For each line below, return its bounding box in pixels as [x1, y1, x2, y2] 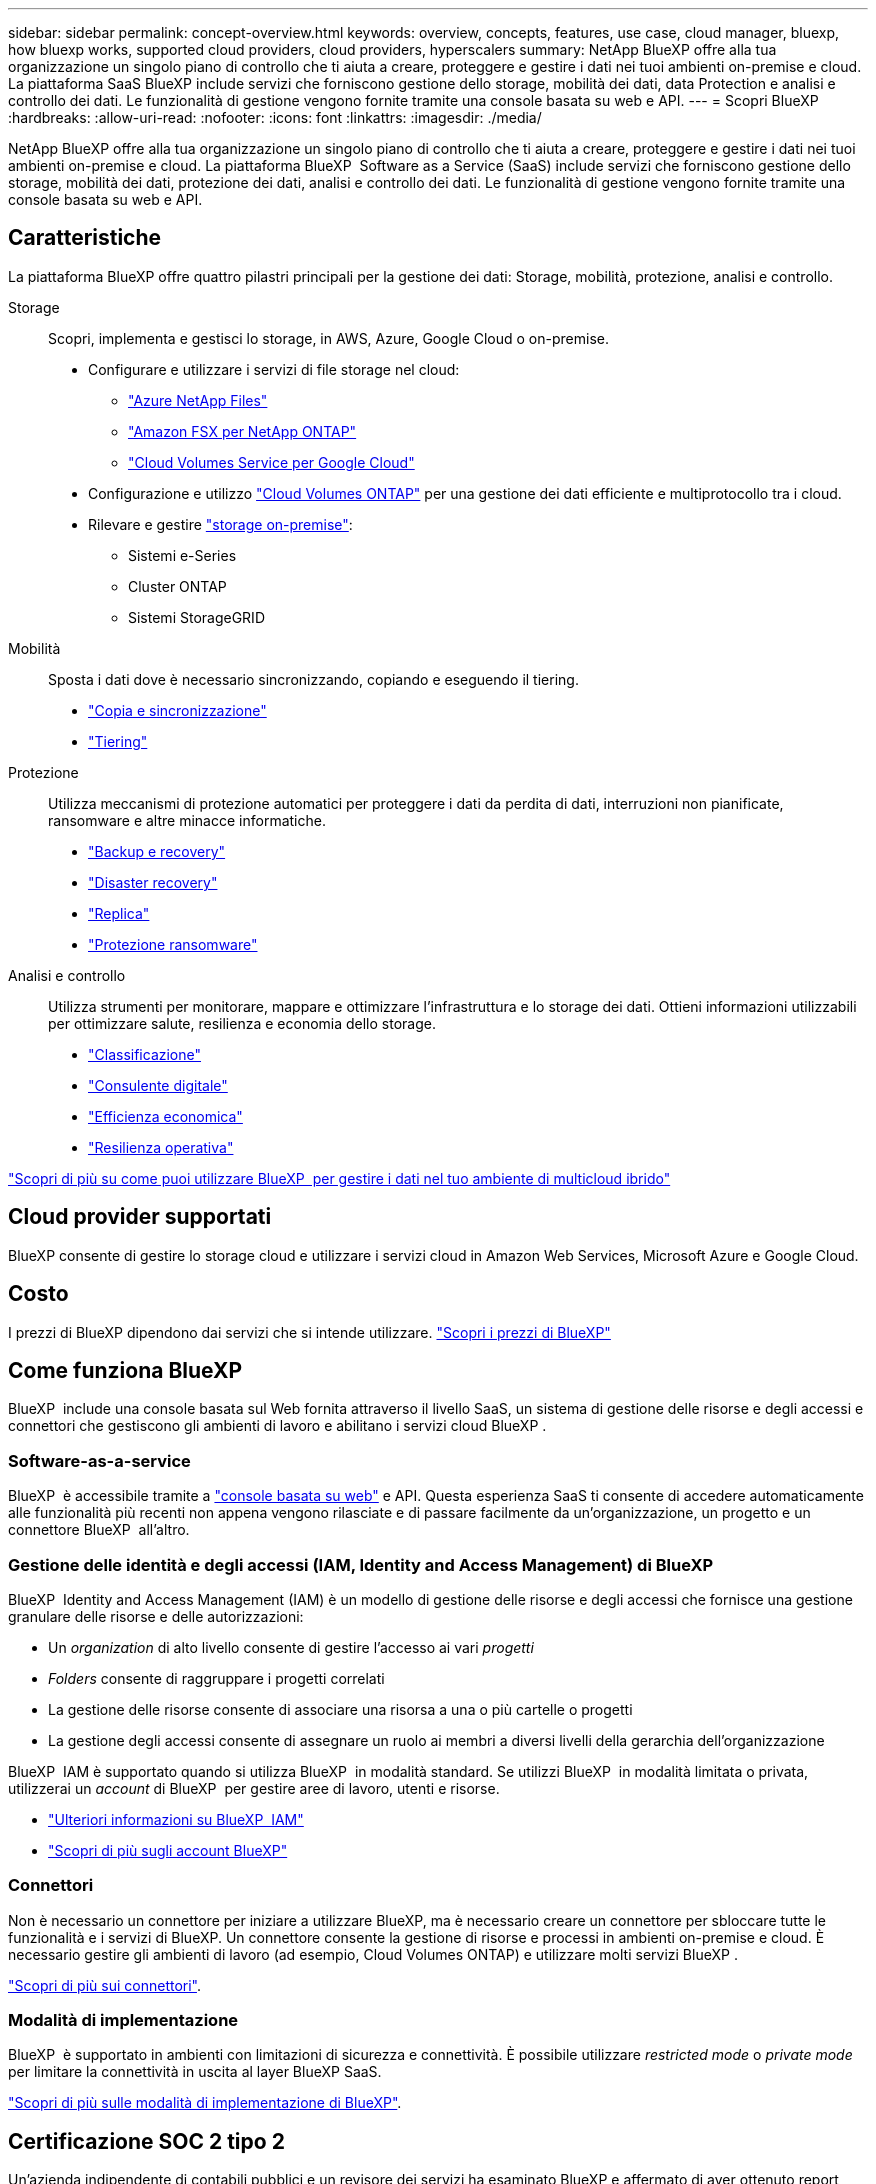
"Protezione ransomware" [88, 935, 258, 953]
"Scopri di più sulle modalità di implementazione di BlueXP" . [8, 2094, 402, 2112]
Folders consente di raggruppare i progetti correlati [48, 1669, 385, 1687]
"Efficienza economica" [88, 1107, 243, 1125]
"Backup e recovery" [88, 842, 226, 860]
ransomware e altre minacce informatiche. [48, 811, 326, 829]
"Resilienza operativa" [88, 1138, 234, 1156]
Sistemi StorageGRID [128, 608, 265, 626]
